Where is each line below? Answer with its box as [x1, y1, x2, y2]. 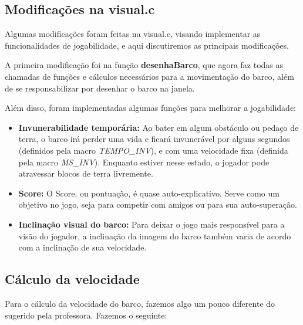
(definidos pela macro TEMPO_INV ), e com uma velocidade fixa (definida [18, 144, 288, 156]
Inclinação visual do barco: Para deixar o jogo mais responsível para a [18, 218, 285, 230]
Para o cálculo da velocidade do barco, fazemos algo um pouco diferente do [5, 297, 275, 309]
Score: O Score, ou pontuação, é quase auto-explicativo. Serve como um [18, 187, 280, 199]
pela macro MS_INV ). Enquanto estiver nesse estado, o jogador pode [18, 155, 270, 168]
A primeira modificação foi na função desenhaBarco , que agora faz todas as [5, 59, 284, 71]
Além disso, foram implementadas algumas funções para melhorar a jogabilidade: [5, 101, 296, 114]
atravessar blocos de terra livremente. [18, 167, 153, 180]
